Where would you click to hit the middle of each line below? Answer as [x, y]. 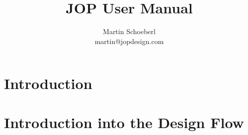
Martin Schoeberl [129, 31]
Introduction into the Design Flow [124, 122]
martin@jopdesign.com [129, 41]
